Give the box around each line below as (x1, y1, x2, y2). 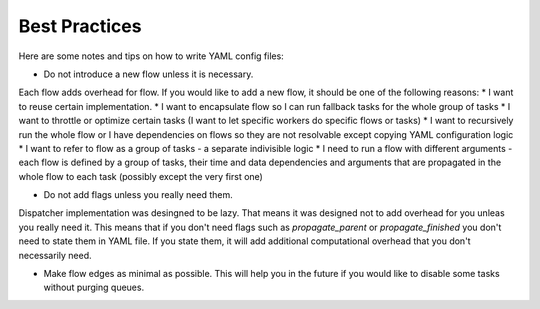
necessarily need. (18, 249, 92, 261)
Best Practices (18, 15, 142, 37)
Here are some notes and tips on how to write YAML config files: (18, 50, 284, 62)
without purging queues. (43, 281, 145, 294)
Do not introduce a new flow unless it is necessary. (43, 68, 254, 80)
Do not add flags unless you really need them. (43, 189, 234, 201)
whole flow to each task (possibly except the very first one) (18, 170, 264, 182)
